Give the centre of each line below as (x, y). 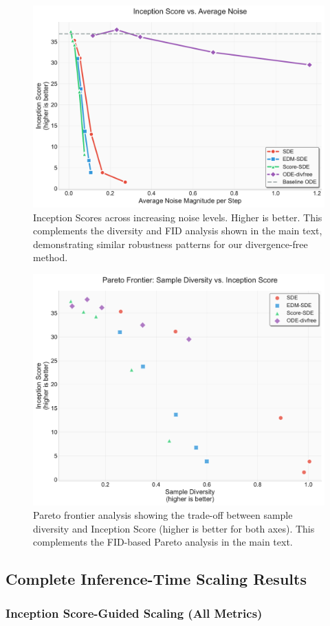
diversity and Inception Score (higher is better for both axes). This (174, 528)
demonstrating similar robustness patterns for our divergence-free (170, 244)
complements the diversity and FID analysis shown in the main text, (178, 231)
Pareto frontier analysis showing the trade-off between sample (163, 515)
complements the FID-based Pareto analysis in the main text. (163, 542)
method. (51, 257)
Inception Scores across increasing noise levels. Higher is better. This (178, 217)
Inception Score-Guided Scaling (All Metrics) (134, 613)
